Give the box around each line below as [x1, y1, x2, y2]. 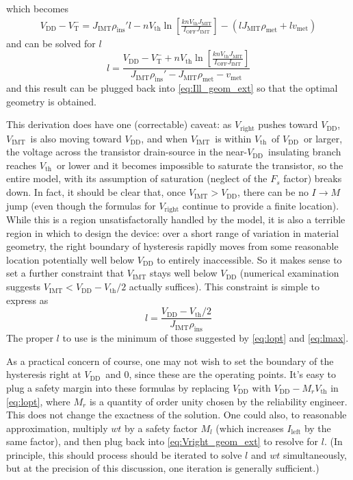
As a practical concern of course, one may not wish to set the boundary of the [6, 353, 334, 368]
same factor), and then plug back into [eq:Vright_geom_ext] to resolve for [6, 434, 319, 449]
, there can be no [237, 185, 309, 199]
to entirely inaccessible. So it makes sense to [157, 252, 342, 266]
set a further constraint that [6, 266, 125, 280]
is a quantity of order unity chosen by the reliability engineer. [89, 394, 348, 408]
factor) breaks [283, 171, 342, 186]
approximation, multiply [6, 420, 108, 435]
